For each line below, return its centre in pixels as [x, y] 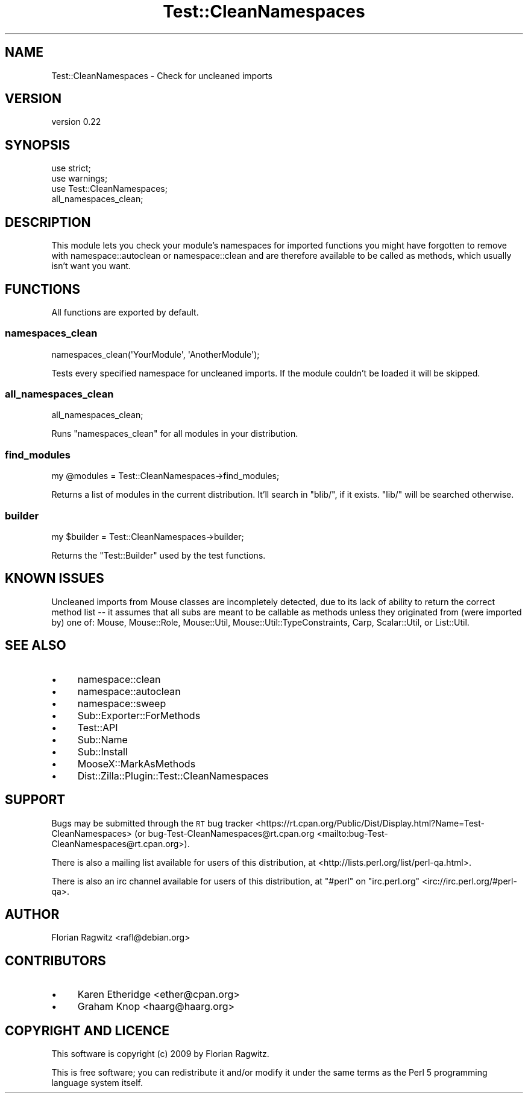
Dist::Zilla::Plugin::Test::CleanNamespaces [173, 776]
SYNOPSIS [38, 145]
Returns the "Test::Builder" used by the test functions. [159, 555]
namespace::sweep [122, 703]
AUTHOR [32, 914]
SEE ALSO [36, 646]
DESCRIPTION [48, 222]
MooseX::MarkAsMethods [137, 763]
